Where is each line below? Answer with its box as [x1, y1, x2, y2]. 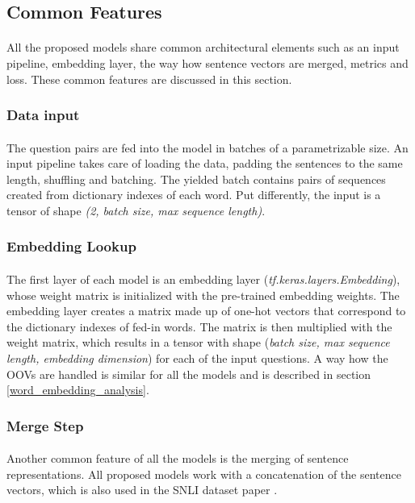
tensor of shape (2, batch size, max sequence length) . [6, 202, 266, 218]
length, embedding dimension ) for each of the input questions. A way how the [6, 349, 388, 366]
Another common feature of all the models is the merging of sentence [6, 450, 349, 467]
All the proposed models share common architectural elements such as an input [6, 39, 400, 56]
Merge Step [6, 415, 84, 435]
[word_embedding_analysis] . [6, 381, 149, 398]
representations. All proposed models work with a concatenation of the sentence [6, 465, 401, 482]
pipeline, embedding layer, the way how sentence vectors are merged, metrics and [6, 54, 409, 71]
